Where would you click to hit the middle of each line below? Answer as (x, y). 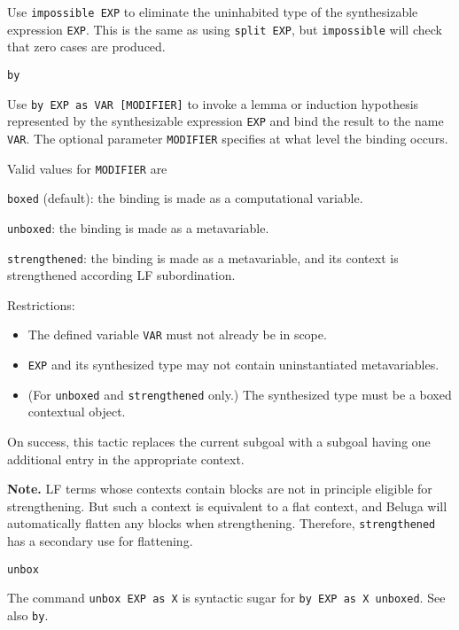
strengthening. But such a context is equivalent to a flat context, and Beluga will (227, 506)
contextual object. (77, 412)
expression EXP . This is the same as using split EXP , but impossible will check (225, 29)
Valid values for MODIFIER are (87, 168)
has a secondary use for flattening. (100, 540)
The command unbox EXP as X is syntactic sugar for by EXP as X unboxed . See (226, 598)
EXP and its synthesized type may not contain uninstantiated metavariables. (233, 364)
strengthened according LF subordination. (121, 275)
